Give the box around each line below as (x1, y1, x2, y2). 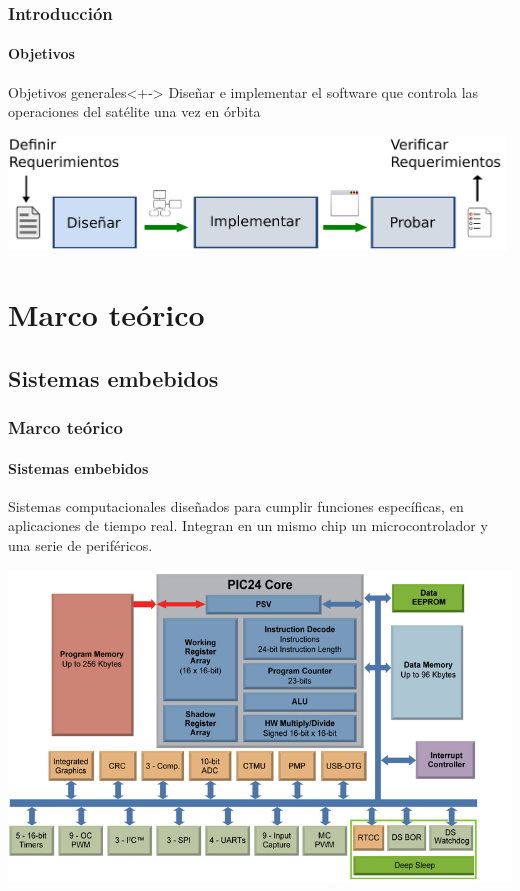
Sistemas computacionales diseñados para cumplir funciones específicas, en (8, 495, 464, 516)
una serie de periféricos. (8, 534, 153, 555)
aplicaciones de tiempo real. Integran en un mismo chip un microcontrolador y (8, 515, 488, 536)
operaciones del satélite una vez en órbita (8, 101, 261, 122)
